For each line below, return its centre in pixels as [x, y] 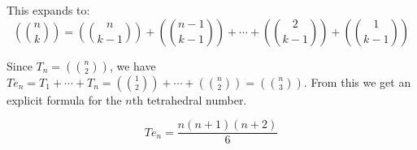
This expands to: [48, 10]
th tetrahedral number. [189, 99]
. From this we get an [357, 81]
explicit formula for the [64, 99]
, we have [132, 65]
